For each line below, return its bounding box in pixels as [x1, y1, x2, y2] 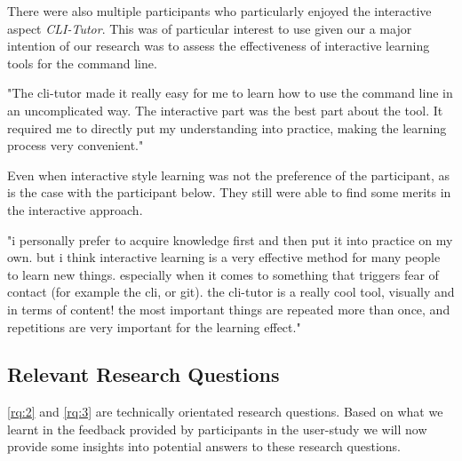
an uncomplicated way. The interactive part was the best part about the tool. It [7, 100, 443, 119]
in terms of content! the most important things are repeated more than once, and [7, 299, 450, 318]
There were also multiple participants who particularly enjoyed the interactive [7, 2, 432, 20]
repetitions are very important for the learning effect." [7, 317, 301, 336]
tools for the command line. [7, 53, 157, 72]
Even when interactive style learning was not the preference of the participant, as [7, 165, 450, 184]
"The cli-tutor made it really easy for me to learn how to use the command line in [7, 83, 453, 102]
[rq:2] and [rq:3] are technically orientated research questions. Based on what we [7, 402, 443, 421]
